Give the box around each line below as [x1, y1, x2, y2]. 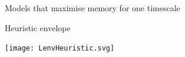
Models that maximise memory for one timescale [5, 2, 180, 14]
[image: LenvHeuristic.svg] [5, 44, 115, 53]
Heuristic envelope [5, 21, 71, 33]
